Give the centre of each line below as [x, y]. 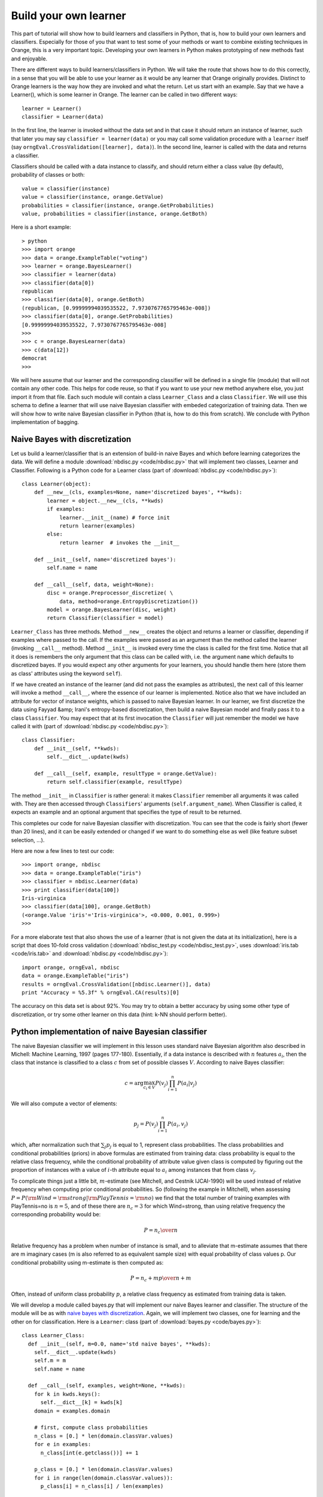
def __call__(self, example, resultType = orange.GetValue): [126, 773]
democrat [34, 358]
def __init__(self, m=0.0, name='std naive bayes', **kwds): [119, 1344]
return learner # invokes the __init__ [119, 543]
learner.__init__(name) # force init [115, 517]
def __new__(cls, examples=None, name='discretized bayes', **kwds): [138, 492]
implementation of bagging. [45, 422]
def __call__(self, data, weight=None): [94, 584]
